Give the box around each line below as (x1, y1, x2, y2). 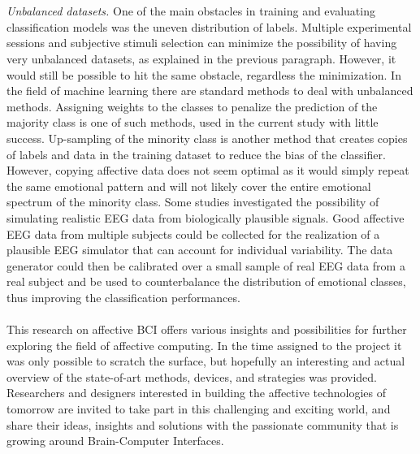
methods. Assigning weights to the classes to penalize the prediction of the (6, 97, 378, 115)
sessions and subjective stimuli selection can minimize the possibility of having (6, 34, 397, 51)
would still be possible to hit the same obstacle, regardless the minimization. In (6, 66, 401, 83)
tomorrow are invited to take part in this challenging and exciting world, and (6, 400, 391, 417)
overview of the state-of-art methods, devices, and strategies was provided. (6, 368, 377, 385)
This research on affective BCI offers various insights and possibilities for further (6, 321, 407, 338)
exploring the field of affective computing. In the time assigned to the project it (6, 336, 402, 353)
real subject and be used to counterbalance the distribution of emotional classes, (6, 273, 406, 290)
